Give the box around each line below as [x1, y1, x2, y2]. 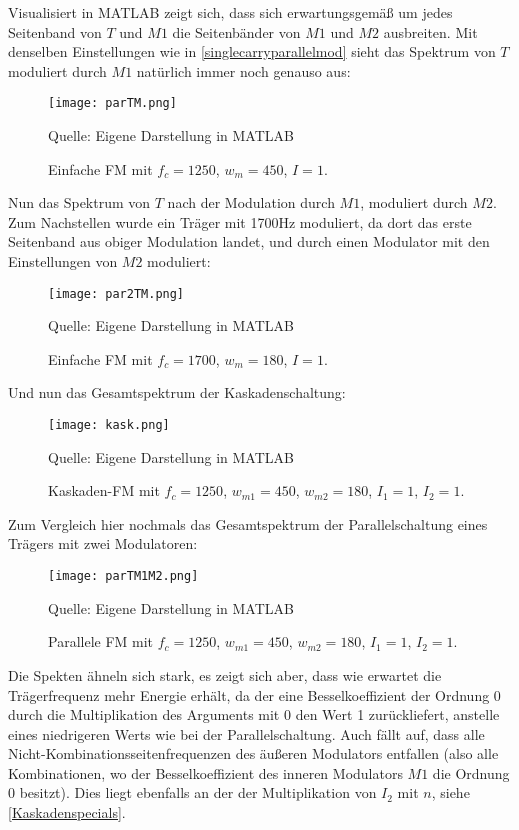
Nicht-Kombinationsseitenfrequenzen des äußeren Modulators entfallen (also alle [8, 743, 499, 764]
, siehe [431, 782, 470, 803]
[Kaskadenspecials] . [8, 802, 126, 823]
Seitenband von [8, 21, 102, 42]
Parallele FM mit [48, 631, 154, 652]
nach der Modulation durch [167, 192, 335, 213]
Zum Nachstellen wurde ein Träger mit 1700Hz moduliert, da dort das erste [8, 211, 472, 232]
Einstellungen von [8, 251, 118, 271]
